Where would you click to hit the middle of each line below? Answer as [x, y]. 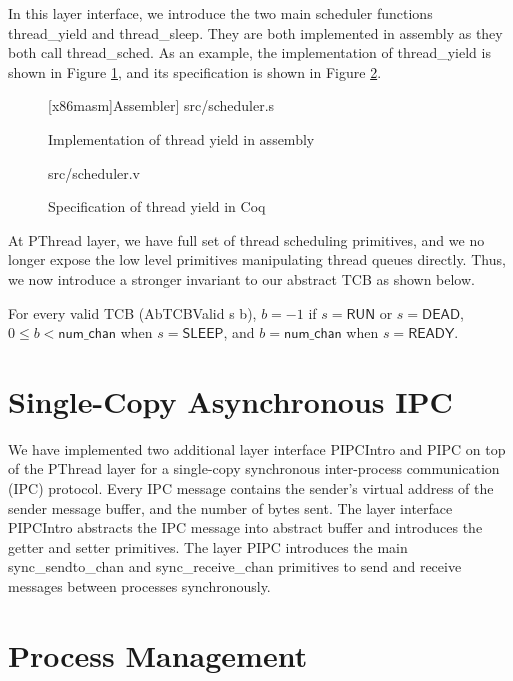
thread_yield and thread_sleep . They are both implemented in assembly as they [255, 32]
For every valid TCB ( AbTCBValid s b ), [132, 312]
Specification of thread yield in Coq [157, 206]
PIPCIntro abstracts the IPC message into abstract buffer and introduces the [245, 527]
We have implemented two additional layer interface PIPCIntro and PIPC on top [257, 448]
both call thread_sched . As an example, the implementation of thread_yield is [249, 52]
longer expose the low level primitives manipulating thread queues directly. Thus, [257, 259]
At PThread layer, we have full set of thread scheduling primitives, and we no [246, 239]
